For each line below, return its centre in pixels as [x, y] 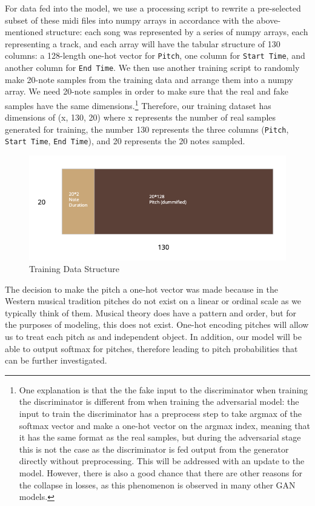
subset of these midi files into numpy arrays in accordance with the [129, 20]
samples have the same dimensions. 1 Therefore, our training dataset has [138, 104]
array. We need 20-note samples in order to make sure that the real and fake [147, 91]
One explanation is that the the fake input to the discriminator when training [164, 389]
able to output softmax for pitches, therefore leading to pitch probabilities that [151, 348]
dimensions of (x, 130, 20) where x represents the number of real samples [141, 117]
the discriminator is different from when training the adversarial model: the [159, 401]
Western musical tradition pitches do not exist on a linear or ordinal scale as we [153, 301]
